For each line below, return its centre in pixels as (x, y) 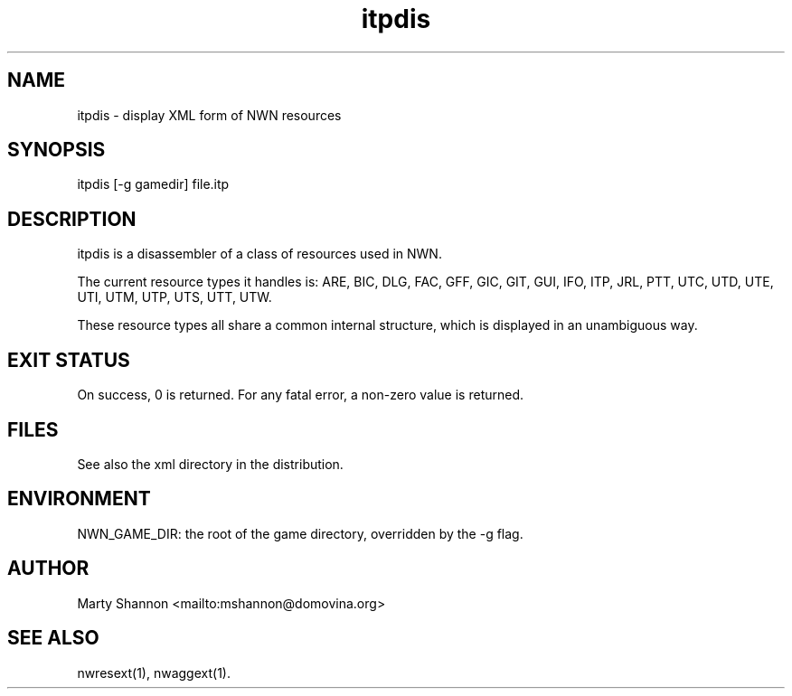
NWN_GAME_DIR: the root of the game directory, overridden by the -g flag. (300, 533)
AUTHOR (48, 569)
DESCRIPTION (72, 219)
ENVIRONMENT (79, 499)
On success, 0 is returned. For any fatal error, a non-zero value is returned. (301, 395)
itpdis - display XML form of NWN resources (209, 115)
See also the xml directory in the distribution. (210, 464)
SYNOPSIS (57, 150)
